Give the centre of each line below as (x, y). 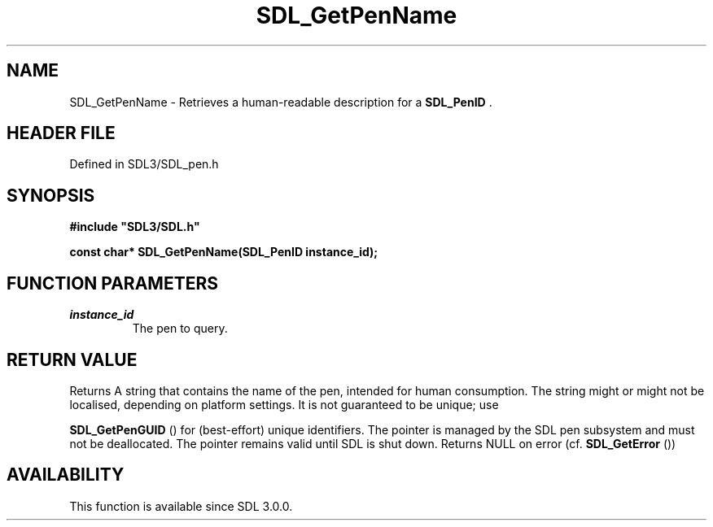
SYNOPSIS (51, 195)
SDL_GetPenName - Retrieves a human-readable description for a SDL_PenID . (281, 102)
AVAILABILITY (66, 475)
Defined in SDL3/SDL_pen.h (144, 164)
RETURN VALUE (72, 359)
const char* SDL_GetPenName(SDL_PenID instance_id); (224, 252)
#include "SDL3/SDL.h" (135, 227)
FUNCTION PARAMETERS (112, 283)
